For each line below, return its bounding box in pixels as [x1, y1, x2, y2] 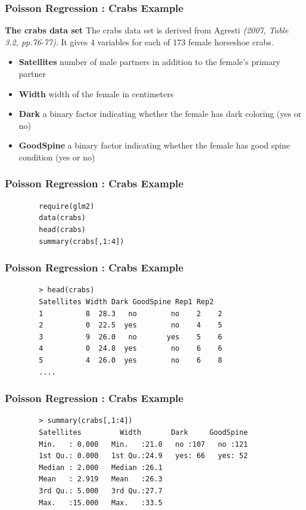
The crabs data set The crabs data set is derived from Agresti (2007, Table [5, 24, 289, 36]
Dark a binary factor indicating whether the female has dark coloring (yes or [18, 107, 302, 120]
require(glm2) [39, 202, 95, 211]
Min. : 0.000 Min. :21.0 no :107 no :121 [39, 440, 248, 449]
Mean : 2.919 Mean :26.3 [39, 475, 163, 484]
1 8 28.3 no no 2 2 [39, 309, 223, 318]
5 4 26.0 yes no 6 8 [39, 356, 223, 364]
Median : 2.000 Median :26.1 [39, 463, 163, 472]
